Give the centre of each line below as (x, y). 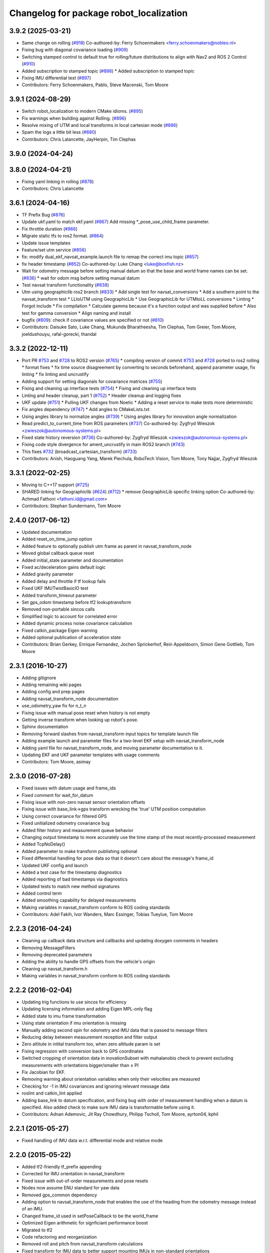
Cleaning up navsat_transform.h (54, 969)
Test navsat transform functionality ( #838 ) (65, 285)
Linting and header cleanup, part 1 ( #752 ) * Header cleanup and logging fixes (101, 395)
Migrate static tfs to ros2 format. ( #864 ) (63, 236)
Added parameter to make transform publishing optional (79, 851)
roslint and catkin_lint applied (52, 1093)
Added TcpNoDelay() (43, 844)
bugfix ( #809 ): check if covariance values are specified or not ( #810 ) (93, 320)
